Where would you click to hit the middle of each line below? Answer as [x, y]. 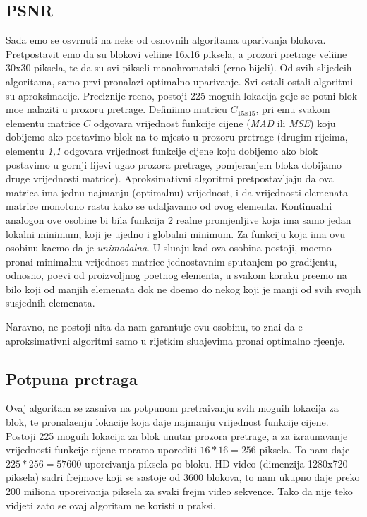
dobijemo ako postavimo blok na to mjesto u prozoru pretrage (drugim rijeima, [177, 137]
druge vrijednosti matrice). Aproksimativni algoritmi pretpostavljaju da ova [170, 178]
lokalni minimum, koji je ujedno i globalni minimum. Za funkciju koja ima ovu [176, 233]
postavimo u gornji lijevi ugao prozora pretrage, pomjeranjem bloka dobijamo [174, 164]
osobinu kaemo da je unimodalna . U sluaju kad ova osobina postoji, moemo [169, 248]
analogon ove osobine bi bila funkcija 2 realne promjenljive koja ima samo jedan [179, 219]
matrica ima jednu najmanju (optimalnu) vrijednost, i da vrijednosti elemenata [177, 192]
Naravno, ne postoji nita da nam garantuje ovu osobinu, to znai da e [154, 327]
